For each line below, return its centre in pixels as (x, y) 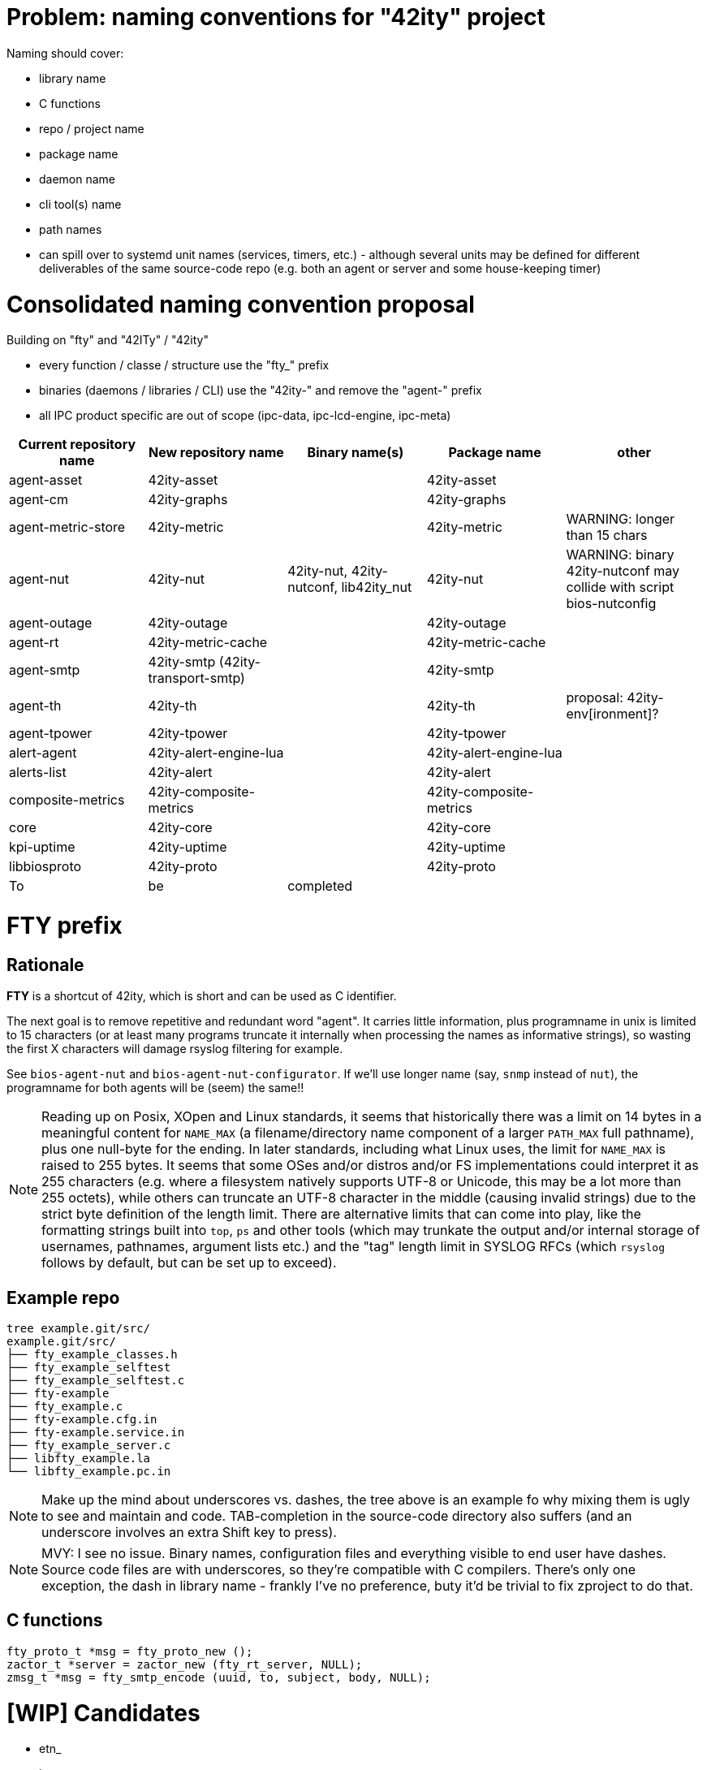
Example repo (63, 1297)
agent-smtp (45, 670)
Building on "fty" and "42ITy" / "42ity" (108, 340)
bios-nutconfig (611, 604)
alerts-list (38, 773)
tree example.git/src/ (79, 1329)
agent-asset (46, 480)
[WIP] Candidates (103, 1713)
